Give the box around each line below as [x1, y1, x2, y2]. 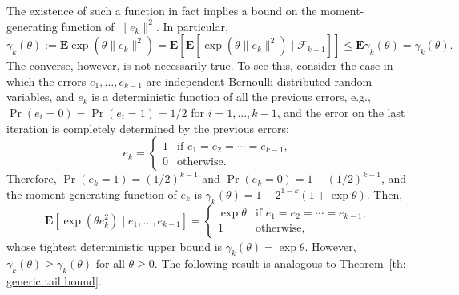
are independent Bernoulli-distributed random [146, 72, 372, 89]
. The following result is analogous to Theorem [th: [154, 255, 406, 272]
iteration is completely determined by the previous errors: [6, 119, 289, 136]
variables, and [6, 88, 74, 105]
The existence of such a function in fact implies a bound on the [6, 2, 317, 18]
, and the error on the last [276, 103, 405, 120]
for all [95, 255, 125, 272]
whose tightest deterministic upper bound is [6, 237, 223, 254]
